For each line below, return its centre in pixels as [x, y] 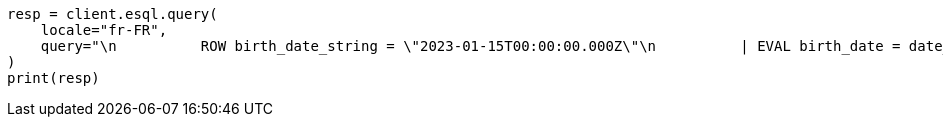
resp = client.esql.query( [112, 14]
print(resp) [53, 78]
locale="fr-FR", [104, 30]
